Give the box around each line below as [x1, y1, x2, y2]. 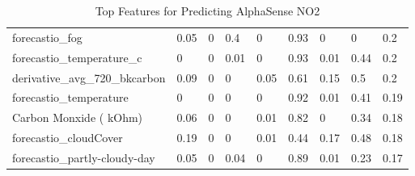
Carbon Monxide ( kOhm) [12, 109, 143, 126]
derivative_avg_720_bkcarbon [12, 69, 166, 86]
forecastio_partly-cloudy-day [12, 149, 155, 166]
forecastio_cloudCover [12, 129, 123, 146]
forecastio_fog [12, 28, 83, 45]
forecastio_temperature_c [12, 48, 142, 65]
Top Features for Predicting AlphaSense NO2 [95, 2, 320, 19]
